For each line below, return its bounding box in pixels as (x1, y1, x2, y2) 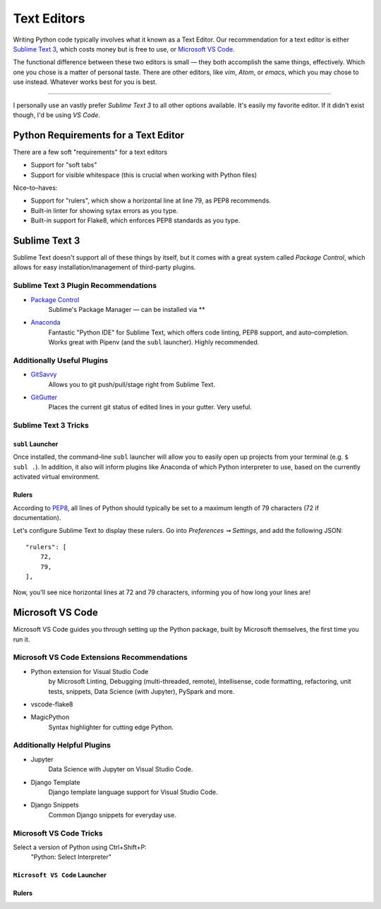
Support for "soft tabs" (30, 161, 97, 169)
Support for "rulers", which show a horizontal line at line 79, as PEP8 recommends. (30, 196, 272, 205)
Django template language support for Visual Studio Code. (48, 788, 218, 797)
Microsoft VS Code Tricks (13, 828, 103, 838)
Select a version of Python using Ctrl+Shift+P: (13, 843, 147, 851)
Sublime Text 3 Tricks (13, 421, 90, 431)
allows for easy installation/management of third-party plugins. (13, 263, 196, 272)
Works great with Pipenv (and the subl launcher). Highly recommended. (48, 338, 260, 347)
